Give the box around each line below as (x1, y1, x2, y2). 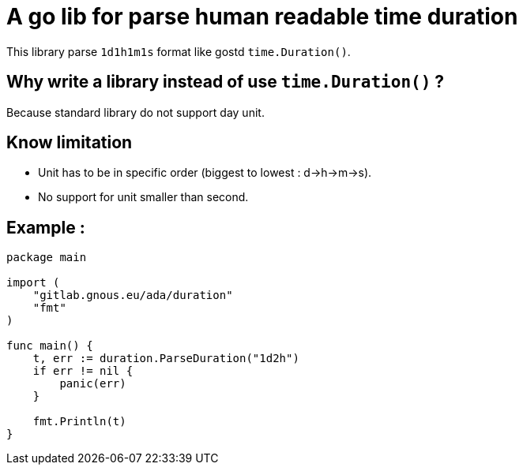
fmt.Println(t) (32, 415, 126, 428)
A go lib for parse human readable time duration (6, 3, 518, 30)
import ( (6, 276, 60, 290)
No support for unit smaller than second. (38, 190, 249, 204)
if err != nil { (32, 364, 134, 378)
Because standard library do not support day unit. (6, 105, 265, 119)
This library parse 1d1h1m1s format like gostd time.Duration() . (6, 44, 351, 58)
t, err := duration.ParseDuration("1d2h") (32, 352, 299, 365)
